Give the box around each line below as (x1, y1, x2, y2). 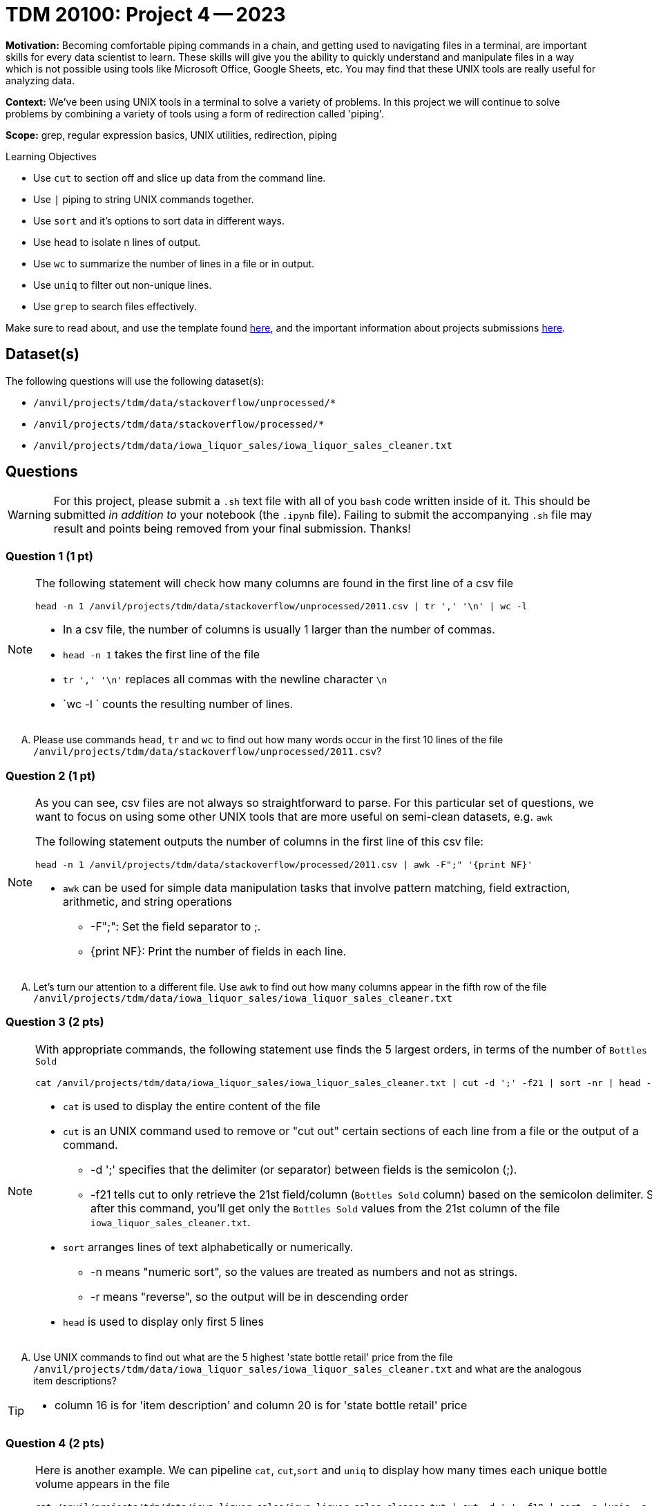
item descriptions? (33, 1374, 117, 1386)
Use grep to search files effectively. (33, 300, 197, 312)
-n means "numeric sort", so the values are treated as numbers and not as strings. (90, 1264, 518, 1279)
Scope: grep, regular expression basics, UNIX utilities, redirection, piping (6, 128, 337, 141)
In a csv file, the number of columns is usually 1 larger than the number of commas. (63, 622, 495, 637)
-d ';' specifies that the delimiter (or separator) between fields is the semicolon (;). (90, 1162, 517, 1176)
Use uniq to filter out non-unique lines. (33, 278, 212, 291)
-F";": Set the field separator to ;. (90, 919, 261, 933)
